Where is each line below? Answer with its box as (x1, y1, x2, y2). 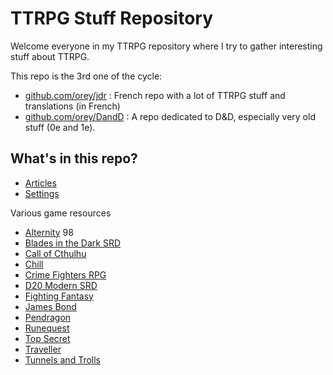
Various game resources (10, 207, 112, 219)
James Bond (24, 300, 77, 312)
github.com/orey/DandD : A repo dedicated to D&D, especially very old (24, 110, 316, 122)
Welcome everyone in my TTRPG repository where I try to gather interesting (10, 40, 323, 52)
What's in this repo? (10, 150, 138, 167)
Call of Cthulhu (24, 247, 87, 259)
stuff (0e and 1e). (24, 121, 96, 133)
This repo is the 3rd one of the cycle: (10, 70, 163, 82)
